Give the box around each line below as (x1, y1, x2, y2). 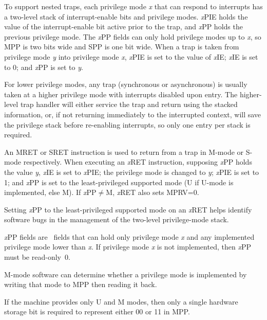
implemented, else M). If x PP (4, 187, 97, 198)
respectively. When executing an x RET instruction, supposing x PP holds (23, 156, 252, 167)
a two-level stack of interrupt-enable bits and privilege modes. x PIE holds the (4, 11, 248, 22)
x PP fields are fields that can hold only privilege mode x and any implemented (4, 231, 255, 242)
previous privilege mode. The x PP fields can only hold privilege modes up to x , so (4, 31, 261, 42)
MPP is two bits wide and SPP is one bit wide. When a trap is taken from (4, 41, 239, 52)
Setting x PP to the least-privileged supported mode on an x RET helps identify (4, 204, 252, 215)
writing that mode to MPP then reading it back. (4, 279, 157, 290)
